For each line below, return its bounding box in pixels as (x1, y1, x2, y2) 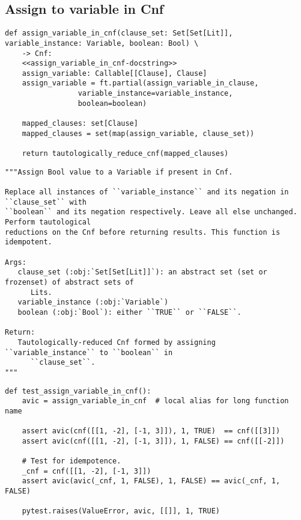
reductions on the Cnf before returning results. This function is (5, 227, 281, 237)
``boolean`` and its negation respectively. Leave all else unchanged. (5, 208, 297, 217)
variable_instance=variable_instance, (78, 89, 233, 98)
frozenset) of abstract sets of (5, 277, 134, 286)
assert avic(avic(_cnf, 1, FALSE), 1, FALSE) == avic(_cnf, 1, (22, 477, 281, 486)
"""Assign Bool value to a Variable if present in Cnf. (5, 167, 233, 176)
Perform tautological (5, 218, 91, 227)
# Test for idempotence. (22, 457, 121, 466)
